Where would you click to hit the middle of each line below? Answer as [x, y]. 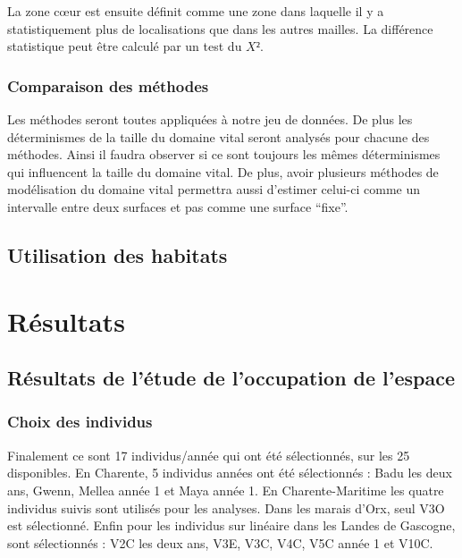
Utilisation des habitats [118, 254]
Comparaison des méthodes [108, 85]
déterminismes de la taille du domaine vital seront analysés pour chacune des [218, 136]
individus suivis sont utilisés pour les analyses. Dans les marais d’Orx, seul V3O [226, 507]
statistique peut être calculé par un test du [125, 46]
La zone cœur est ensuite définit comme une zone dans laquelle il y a [196, 11]
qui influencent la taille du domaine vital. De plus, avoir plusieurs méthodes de [223, 171]
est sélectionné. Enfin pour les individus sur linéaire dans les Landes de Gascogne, [231, 525]
